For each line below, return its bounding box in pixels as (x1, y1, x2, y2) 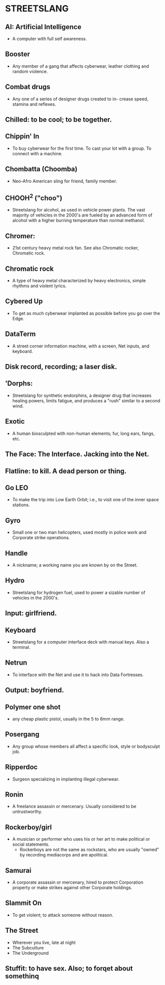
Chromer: (5, 232, 36, 240)
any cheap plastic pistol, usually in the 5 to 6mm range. (12, 716, 125, 722)
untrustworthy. (12, 809, 42, 814)
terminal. (12, 644, 31, 650)
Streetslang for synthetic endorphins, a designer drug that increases (12, 392, 152, 398)
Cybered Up (5, 297, 43, 305)
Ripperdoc (5, 763, 38, 771)
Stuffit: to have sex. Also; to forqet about (5, 964, 133, 973)
